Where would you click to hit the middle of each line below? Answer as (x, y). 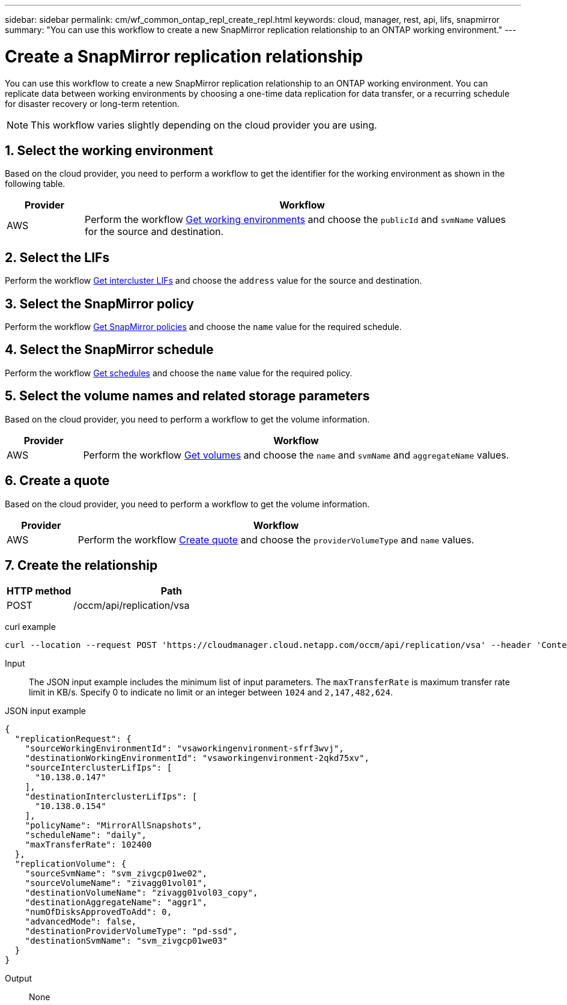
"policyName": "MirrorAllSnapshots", (114, 826)
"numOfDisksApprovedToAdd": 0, (99, 912)
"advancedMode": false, (81, 922)
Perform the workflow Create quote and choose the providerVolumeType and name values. (276, 539)
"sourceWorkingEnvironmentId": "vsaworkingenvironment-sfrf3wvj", (184, 749)
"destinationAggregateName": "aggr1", (116, 903)
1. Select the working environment (109, 150)
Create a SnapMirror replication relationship (184, 56)
